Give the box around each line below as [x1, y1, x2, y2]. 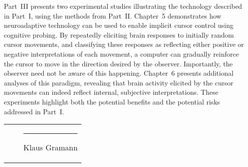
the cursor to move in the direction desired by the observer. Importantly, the [4, 58, 233, 68]
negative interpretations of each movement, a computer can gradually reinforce [4, 48, 239, 59]
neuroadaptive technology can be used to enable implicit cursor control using [4, 20, 233, 30]
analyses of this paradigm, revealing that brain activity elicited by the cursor [4, 77, 233, 87]
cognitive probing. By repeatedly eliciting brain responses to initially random [4, 29, 234, 40]
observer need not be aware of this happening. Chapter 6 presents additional [4, 68, 234, 78]
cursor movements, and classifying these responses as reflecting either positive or [4, 39, 244, 49]
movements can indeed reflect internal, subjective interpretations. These [4, 87, 218, 97]
